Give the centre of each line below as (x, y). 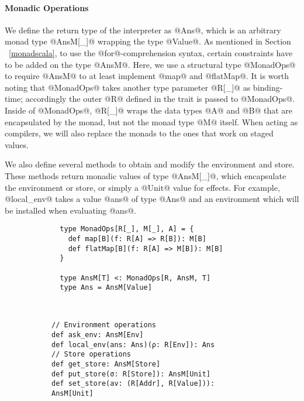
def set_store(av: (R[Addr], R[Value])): (133, 384)
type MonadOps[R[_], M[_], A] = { (127, 229)
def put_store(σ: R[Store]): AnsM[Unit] (131, 374)
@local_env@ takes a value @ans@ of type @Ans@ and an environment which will (152, 199)
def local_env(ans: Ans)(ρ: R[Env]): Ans (133, 345)
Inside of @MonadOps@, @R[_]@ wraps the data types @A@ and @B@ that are (148, 110)
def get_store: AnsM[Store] (106, 364)
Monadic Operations (47, 7)
